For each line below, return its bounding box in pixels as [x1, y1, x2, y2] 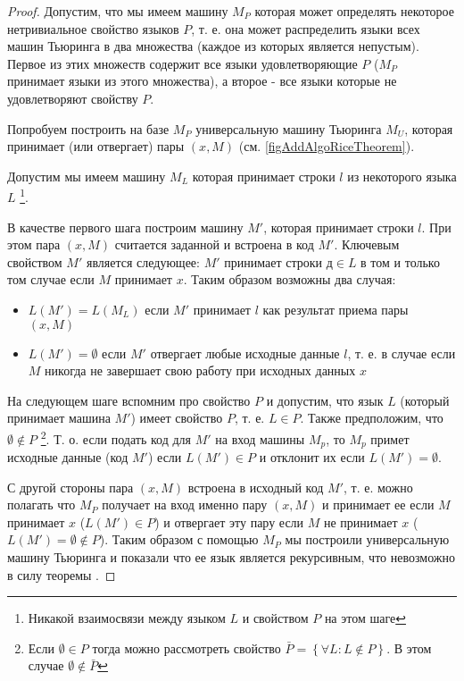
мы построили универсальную [285, 530, 450, 549]
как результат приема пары [262, 299, 409, 318]
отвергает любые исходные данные [150, 343, 340, 362]
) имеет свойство [130, 408, 223, 427]
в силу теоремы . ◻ [7, 565, 116, 584]
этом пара [7, 235, 61, 254]
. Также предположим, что [300, 408, 443, 427]
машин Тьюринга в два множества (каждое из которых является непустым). [7, 37, 419, 55]
